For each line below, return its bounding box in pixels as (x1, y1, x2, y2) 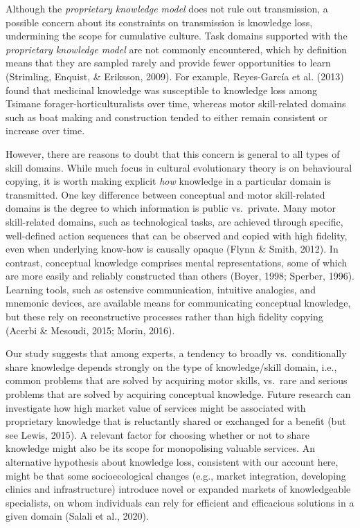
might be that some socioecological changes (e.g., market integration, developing (6, 468, 346, 482)
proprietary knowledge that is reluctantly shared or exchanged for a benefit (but (6, 414, 346, 428)
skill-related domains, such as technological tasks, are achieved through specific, (6, 214, 343, 228)
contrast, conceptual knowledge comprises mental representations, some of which (6, 255, 348, 269)
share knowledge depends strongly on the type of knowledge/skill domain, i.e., (6, 359, 337, 374)
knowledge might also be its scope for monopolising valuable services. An (6, 441, 315, 455)
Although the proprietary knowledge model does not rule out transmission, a (6, 1, 328, 15)
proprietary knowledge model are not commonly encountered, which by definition (6, 42, 348, 56)
